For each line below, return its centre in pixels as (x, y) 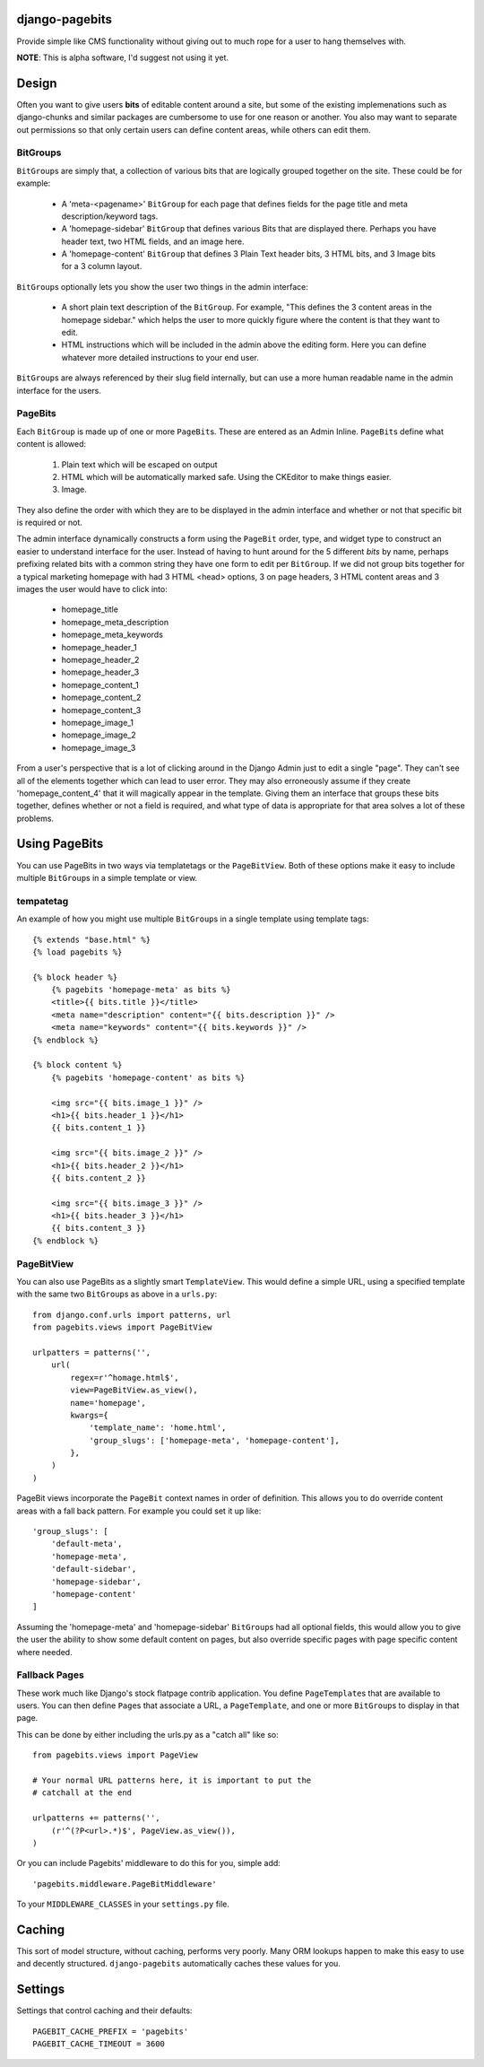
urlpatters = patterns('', (92, 1352)
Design (37, 83)
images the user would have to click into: (92, 589)
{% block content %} (78, 1065)
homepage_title (90, 609)
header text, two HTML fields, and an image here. (153, 241)
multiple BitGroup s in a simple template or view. (107, 877)
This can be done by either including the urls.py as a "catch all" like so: (147, 1734)
